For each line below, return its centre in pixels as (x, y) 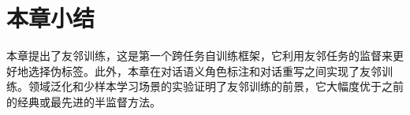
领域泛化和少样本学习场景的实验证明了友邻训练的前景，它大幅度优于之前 (216, 86)
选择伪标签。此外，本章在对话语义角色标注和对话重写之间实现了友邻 (205, 70)
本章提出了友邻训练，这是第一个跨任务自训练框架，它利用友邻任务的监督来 (199, 56)
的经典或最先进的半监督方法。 (84, 101)
